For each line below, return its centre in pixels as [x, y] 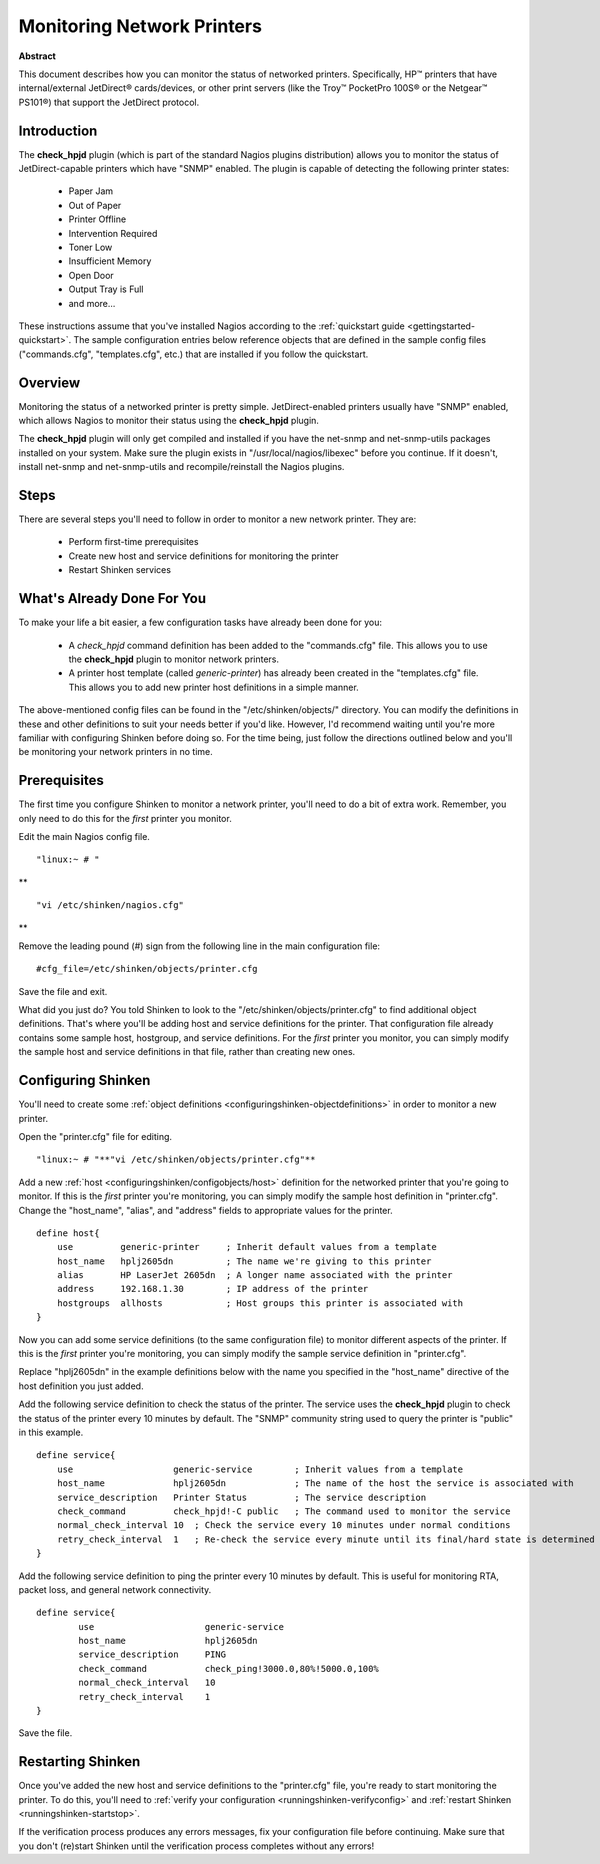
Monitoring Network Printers [140, 26]
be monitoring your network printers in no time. [116, 752]
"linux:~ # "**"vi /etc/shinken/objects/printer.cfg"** [176, 1159]
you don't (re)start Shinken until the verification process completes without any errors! [196, 1846]
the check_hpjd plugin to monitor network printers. [174, 659]
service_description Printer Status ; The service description [241, 1497]
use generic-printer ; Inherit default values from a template [246, 1247]
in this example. [51, 1432]
